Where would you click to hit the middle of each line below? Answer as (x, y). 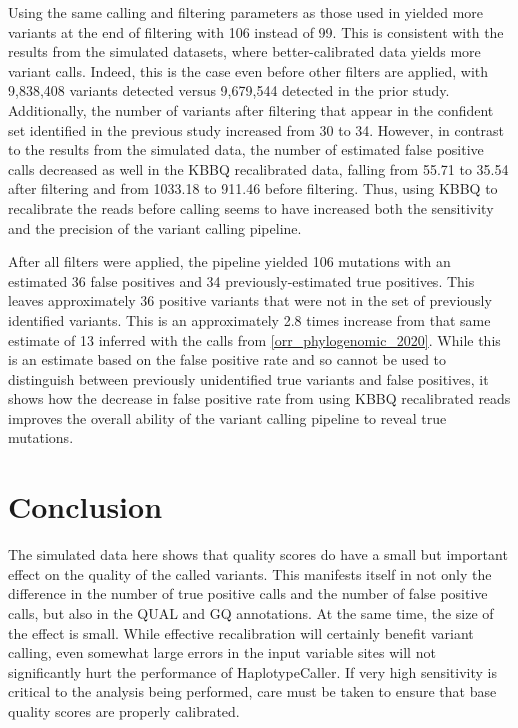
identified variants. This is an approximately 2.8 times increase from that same (249, 319)
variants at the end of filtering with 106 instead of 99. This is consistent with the (256, 31)
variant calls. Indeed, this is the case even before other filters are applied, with (248, 70)
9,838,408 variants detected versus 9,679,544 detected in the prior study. (229, 90)
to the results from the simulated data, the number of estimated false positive (246, 149)
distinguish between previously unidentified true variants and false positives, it (248, 378)
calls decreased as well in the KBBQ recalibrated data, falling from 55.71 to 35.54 (258, 168)
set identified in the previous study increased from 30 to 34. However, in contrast (256, 129)
